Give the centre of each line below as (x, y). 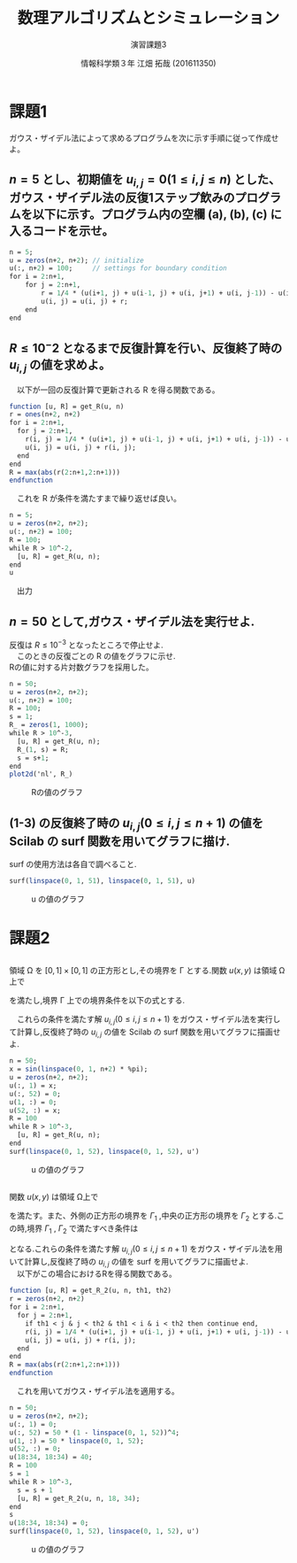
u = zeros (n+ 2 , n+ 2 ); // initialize (76, 260)
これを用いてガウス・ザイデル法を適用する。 (98, 1391)
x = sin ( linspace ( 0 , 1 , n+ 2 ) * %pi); (79, 1069)
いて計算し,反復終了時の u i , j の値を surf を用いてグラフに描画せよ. (129, 1262)
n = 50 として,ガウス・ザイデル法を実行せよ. (132, 621)
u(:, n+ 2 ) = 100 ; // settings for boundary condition (118, 268)
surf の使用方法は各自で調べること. (73, 864)
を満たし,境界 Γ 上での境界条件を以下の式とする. (97, 1000)
